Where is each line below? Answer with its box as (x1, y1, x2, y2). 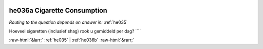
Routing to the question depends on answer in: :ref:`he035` (9, 19, 128, 25)
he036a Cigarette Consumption (9, 6, 107, 15)
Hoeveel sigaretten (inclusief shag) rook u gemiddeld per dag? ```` (9, 28, 141, 34)
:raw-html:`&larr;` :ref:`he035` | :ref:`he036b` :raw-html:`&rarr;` (9, 37, 134, 43)
